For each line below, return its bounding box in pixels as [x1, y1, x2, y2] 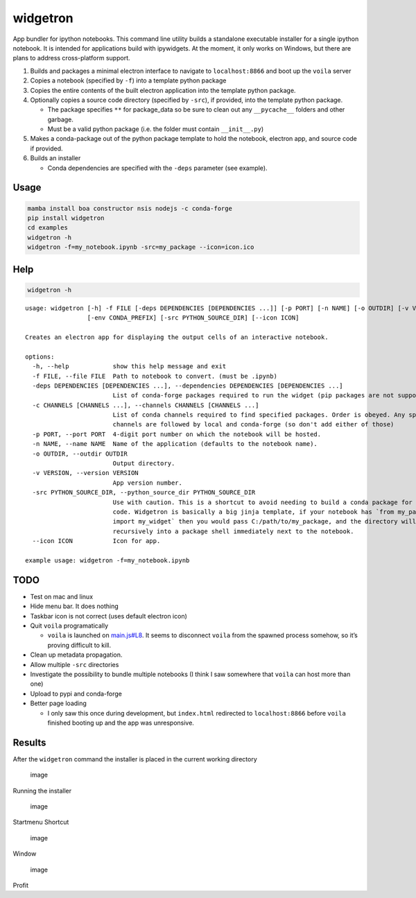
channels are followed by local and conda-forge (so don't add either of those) [112, 420, 395, 429]
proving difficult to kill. [47, 641, 112, 649]
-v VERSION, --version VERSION [32, 469, 139, 477]
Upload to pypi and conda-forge [30, 689, 123, 698]
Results [12, 736, 46, 748]
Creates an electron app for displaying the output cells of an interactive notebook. [25, 333, 329, 341]
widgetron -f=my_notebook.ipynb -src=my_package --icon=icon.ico [27, 243, 254, 251]
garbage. [47, 115, 74, 123]
